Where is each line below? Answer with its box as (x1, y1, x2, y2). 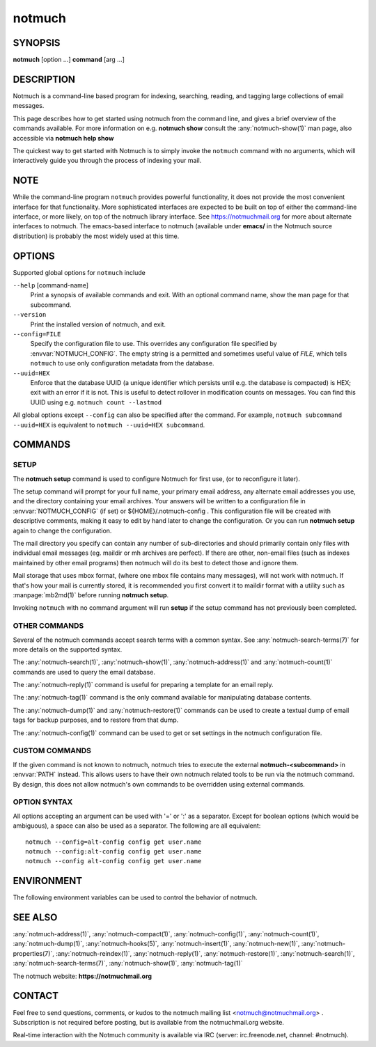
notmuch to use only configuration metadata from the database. (30, 359, 214, 368)
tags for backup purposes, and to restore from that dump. (13, 716, 179, 724)
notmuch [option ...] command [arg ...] (13, 56, 125, 64)
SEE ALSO (13, 912, 58, 923)
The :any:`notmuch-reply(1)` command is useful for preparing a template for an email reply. (13, 681, 274, 689)
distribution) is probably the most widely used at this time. (13, 232, 180, 240)
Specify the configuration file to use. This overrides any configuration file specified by (30, 340, 278, 348)
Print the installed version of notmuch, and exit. (30, 320, 166, 329)
